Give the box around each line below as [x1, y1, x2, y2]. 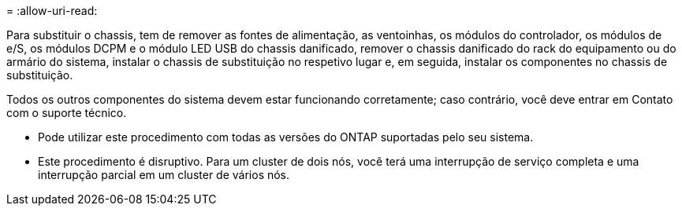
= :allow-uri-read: [6, 4, 98, 17]
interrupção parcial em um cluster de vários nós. [38, 168, 290, 181]
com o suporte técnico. [6, 106, 127, 119]
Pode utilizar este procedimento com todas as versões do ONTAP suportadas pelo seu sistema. [38, 130, 534, 144]
